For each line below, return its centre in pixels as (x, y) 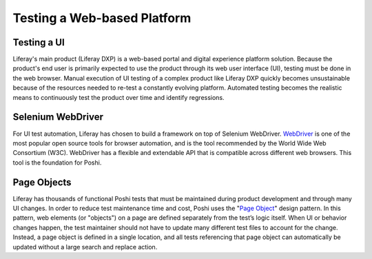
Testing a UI (39, 42)
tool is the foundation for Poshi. (57, 163)
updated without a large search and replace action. (85, 247)
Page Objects (42, 182)
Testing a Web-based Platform (102, 18)
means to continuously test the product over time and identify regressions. (118, 97)
